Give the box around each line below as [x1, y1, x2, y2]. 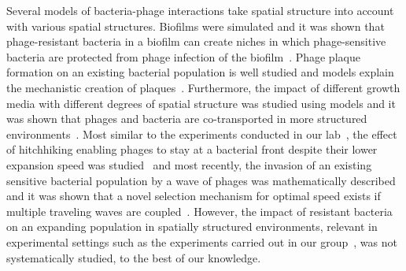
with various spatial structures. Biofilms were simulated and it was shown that [6, 17, 385, 34]
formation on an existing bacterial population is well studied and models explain [6, 64, 394, 80]
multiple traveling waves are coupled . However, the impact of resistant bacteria [6, 202, 393, 219]
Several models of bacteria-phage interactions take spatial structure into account [6, 2, 394, 18]
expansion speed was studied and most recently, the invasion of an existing [6, 156, 372, 173]
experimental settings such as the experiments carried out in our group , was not [6, 233, 397, 250]
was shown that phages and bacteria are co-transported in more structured [6, 110, 367, 127]
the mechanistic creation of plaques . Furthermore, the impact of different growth [6, 79, 400, 95]
